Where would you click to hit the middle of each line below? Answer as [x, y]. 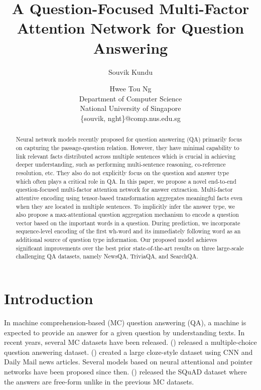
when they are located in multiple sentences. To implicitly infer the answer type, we [125, 206]
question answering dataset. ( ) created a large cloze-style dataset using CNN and [128, 352]
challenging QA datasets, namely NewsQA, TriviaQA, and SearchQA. [107, 256]
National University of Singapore [130, 108]
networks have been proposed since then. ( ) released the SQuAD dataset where [125, 372]
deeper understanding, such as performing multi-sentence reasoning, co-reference [121, 164]
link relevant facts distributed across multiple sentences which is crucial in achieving [126, 156]
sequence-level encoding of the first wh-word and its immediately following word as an [128, 231]
